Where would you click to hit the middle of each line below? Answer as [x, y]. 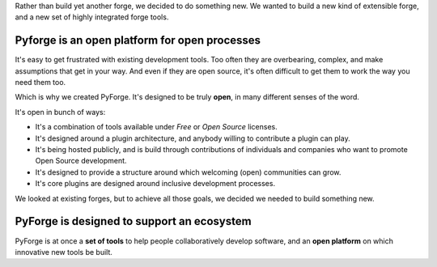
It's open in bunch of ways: [60, 112]
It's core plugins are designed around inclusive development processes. [155, 184]
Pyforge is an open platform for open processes [138, 40]
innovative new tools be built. [64, 252]
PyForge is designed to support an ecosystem [133, 221]
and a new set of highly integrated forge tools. [92, 17]
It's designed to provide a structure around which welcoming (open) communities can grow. [188, 172]
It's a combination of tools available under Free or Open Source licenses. [157, 127]
